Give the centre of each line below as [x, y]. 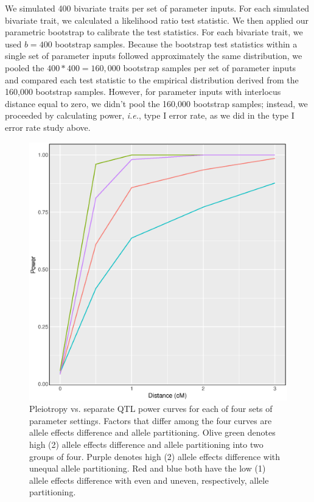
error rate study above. [48, 127]
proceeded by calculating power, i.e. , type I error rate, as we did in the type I [150, 115]
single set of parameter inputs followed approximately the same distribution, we [154, 56]
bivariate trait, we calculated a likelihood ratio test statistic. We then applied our [157, 20]
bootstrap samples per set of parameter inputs [210, 67]
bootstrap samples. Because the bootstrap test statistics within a [176, 44]
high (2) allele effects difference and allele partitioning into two [146, 444]
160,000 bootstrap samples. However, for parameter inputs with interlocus [143, 92]
